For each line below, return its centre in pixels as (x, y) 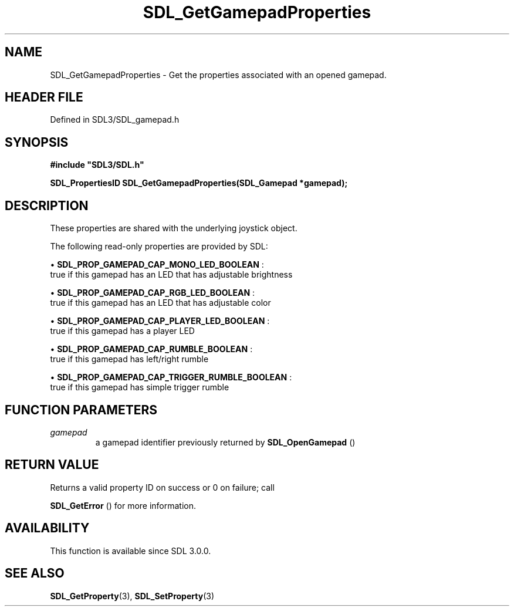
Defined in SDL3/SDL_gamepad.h (115, 120)
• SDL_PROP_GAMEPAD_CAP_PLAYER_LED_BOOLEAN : (160, 321)
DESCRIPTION (47, 205)
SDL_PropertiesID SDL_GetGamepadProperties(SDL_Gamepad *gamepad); (199, 183)
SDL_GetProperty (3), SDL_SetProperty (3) (132, 596)
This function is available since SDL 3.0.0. (131, 551)
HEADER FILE (44, 97)
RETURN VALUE (52, 465)
